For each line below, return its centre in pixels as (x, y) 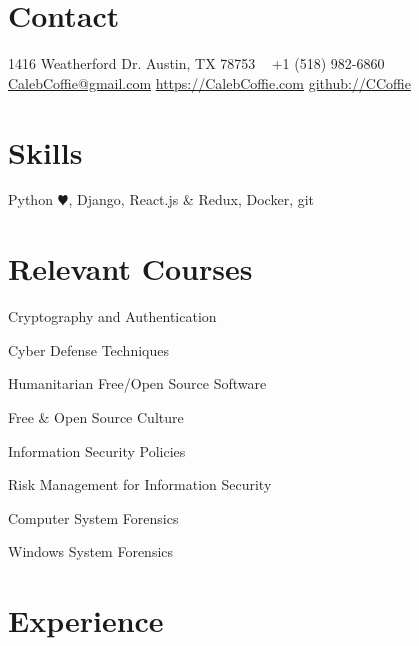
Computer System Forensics (93, 517)
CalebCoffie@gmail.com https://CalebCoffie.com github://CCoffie (209, 82)
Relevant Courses (130, 268)
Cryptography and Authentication (112, 316)
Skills (45, 151)
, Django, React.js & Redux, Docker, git (191, 199)
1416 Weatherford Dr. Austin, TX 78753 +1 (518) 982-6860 (196, 63)
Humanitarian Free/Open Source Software (137, 383)
